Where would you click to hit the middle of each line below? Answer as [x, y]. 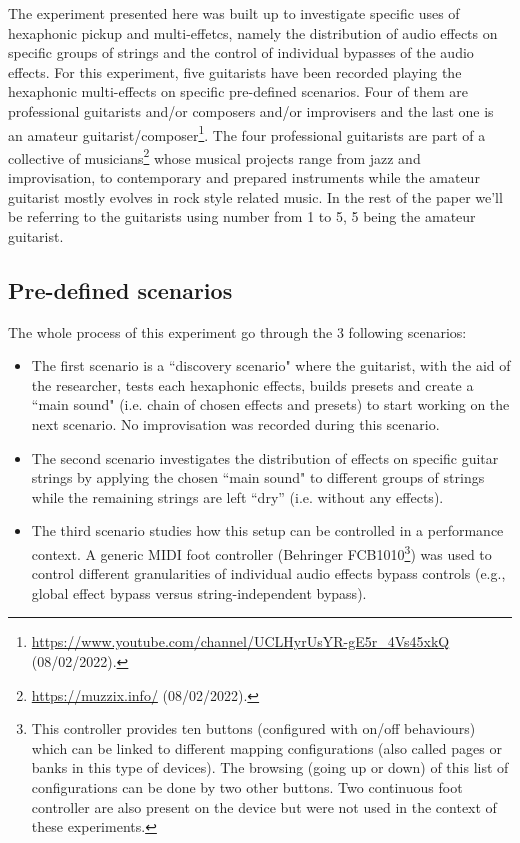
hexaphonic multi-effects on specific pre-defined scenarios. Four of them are [238, 91]
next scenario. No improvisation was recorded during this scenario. [235, 424]
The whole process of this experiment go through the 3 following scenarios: [237, 331]
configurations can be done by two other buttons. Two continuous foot [247, 786]
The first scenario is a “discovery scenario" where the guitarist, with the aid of [271, 365]
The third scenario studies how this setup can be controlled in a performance [267, 530]
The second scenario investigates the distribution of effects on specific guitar [265, 457]
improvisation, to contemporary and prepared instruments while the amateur [244, 177]
